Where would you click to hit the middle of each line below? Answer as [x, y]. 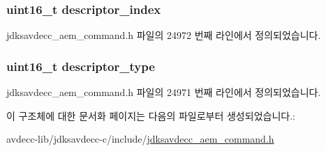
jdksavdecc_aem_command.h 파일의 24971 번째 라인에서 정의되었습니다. [164, 92]
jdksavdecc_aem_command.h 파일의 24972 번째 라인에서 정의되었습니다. [164, 35]
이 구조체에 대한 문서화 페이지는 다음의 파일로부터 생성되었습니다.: [151, 115]
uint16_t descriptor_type [81, 66]
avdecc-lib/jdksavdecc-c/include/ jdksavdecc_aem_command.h [140, 139]
